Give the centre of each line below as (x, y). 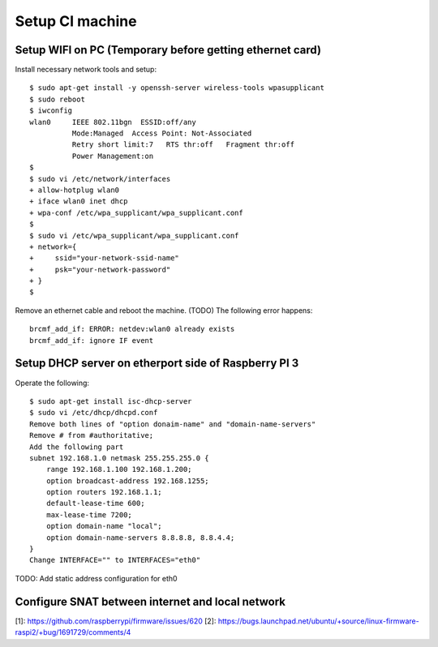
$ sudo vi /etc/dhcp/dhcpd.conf (94, 413)
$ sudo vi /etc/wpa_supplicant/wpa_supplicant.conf (134, 236)
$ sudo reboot (57, 99)
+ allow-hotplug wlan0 (75, 190)
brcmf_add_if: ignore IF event (92, 340)
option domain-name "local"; (104, 526)
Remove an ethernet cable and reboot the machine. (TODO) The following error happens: (164, 310)
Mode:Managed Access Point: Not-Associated (162, 133)
